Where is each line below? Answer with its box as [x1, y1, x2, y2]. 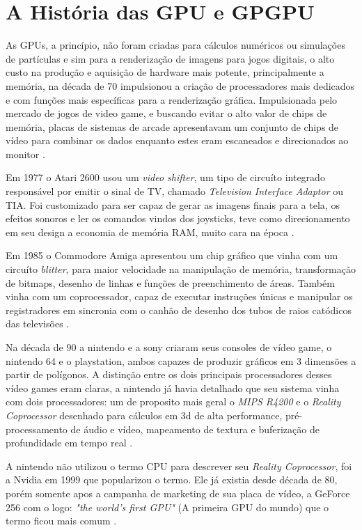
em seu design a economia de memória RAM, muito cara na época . [6, 224, 294, 239]
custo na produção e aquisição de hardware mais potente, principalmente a [6, 65, 324, 79]
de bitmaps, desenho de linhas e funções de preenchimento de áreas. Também [6, 275, 335, 290]
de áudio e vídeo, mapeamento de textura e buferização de [70, 421, 320, 436]
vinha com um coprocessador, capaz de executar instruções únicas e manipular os [6, 289, 353, 304]
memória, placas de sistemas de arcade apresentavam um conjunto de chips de [6, 119, 339, 134]
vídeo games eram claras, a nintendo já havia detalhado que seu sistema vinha [6, 380, 340, 395]
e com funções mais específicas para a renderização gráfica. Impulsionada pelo [6, 92, 338, 107]
